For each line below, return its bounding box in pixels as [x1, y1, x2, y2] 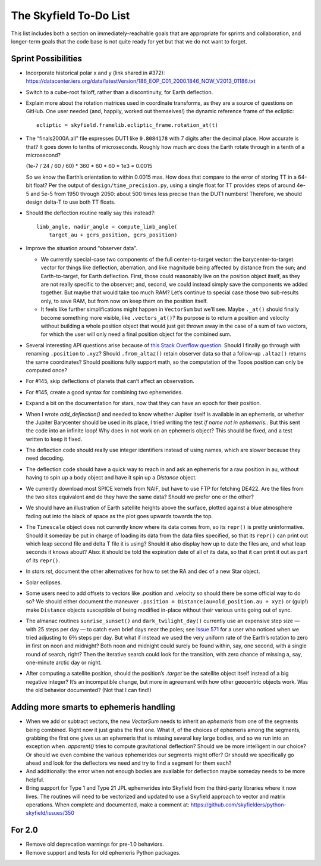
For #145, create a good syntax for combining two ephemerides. [26, 388, 184, 395]
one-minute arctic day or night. [26, 659, 102, 666]
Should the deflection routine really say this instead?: [26, 209, 156, 217]
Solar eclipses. [26, 578, 62, 586]
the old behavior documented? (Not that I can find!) [26, 687, 152, 694]
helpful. [26, 776, 45, 783]
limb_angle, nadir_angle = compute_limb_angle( [36, 223, 178, 230]
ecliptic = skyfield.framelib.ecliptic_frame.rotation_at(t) [36, 122, 218, 128]
